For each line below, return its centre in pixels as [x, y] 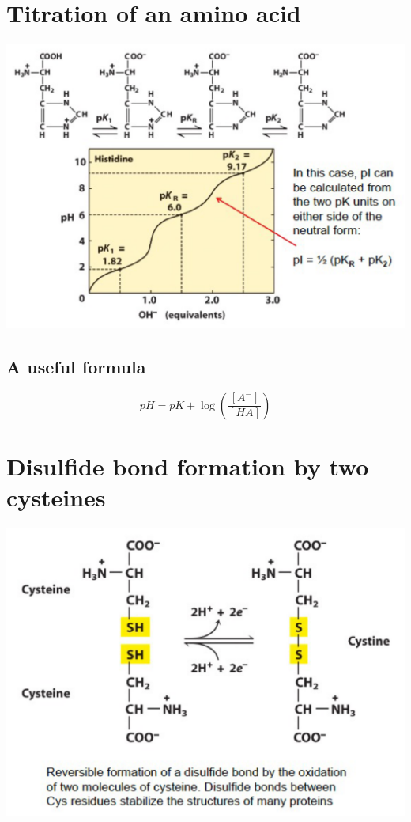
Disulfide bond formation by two [188, 466]
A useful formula [76, 366]
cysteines [56, 497]
